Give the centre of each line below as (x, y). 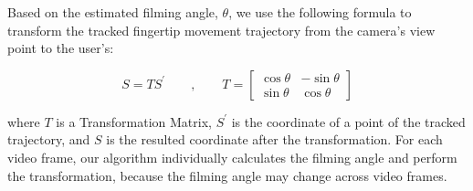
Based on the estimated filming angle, (113, 12)
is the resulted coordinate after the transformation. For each (274, 139)
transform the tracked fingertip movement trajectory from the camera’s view (221, 30)
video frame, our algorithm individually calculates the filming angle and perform (232, 157)
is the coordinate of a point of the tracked (348, 121)
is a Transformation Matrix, (134, 121)
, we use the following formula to (320, 12)
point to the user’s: (61, 48)
